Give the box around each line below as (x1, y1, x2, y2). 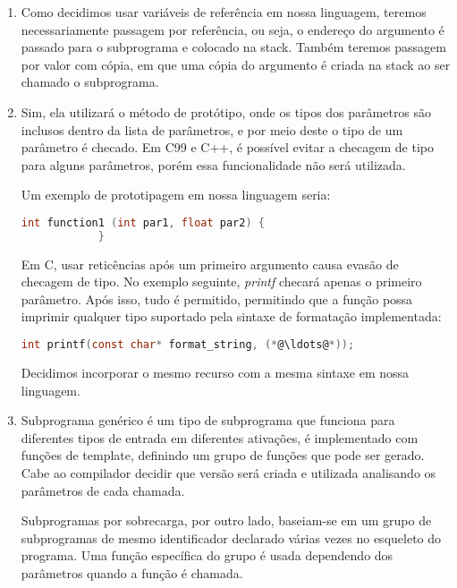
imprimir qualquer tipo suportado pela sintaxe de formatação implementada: (21, 307, 442, 326)
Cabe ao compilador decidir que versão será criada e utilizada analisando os (21, 463, 436, 481)
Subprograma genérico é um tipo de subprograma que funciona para (21, 411, 395, 430)
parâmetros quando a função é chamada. (21, 563, 243, 582)
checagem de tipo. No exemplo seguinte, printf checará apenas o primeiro (21, 272, 422, 291)
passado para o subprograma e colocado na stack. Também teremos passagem (21, 38, 446, 56)
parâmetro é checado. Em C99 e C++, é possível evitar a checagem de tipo (21, 138, 435, 157)
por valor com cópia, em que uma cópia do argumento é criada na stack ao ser (21, 55, 451, 73)
